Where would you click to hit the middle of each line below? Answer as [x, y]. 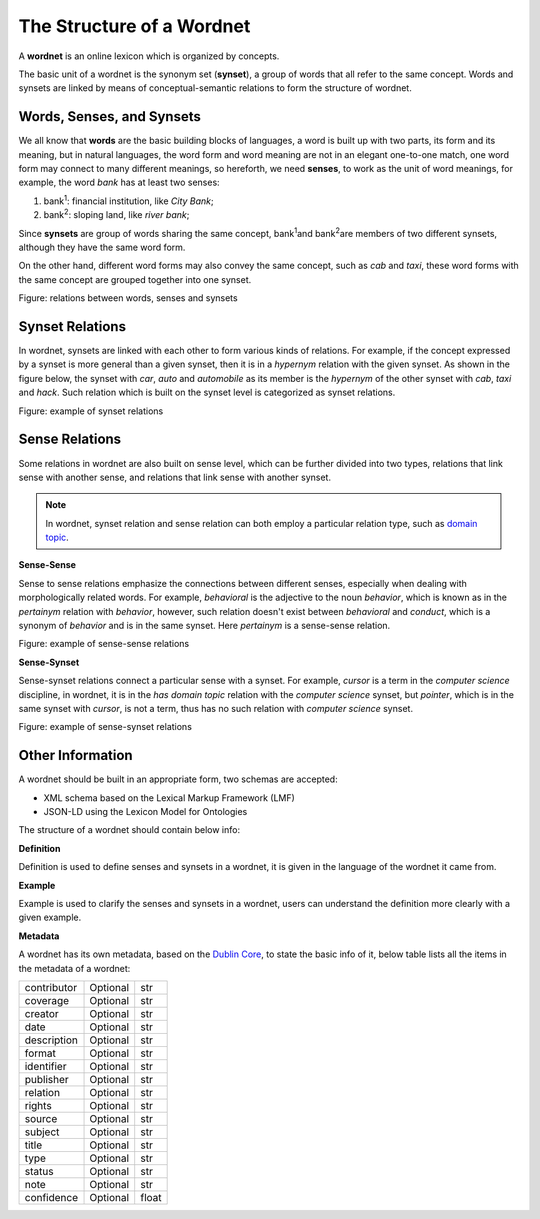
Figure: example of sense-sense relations [104, 644]
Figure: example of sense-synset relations [105, 727]
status [39, 1171]
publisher [46, 1079]
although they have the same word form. [102, 247]
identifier [45, 1066]
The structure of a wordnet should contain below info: [129, 830]
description [51, 1040]
